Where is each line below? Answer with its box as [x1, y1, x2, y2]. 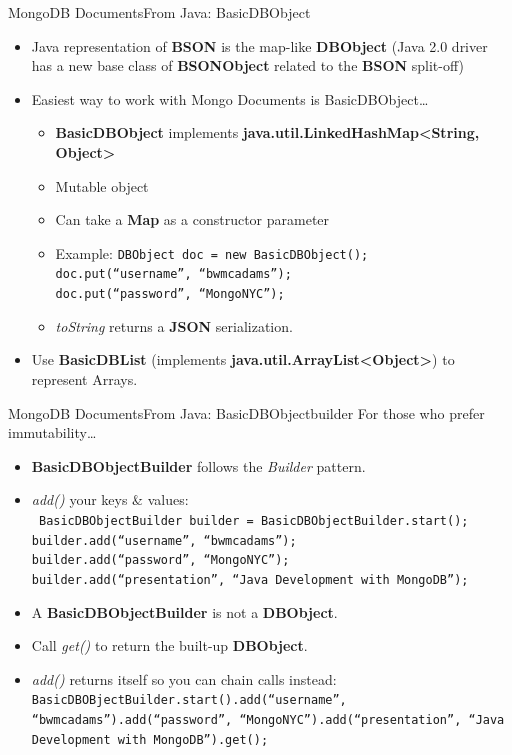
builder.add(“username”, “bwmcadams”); [31, 533, 297, 548]
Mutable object [55, 175, 149, 196]
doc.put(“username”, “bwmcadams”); [55, 267, 292, 282]
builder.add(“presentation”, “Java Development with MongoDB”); [31, 572, 469, 587]
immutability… [8, 422, 97, 443]
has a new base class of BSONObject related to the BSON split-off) [31, 55, 464, 76]
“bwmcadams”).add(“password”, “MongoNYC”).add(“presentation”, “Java [31, 712, 505, 727]
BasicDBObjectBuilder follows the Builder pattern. [31, 455, 366, 476]
